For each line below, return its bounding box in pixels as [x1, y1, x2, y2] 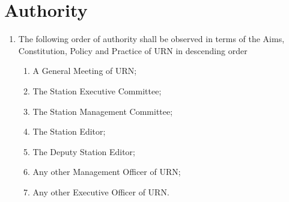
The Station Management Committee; [32, 105, 173, 117]
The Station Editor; [32, 125, 106, 138]
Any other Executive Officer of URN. [32, 185, 169, 198]
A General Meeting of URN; [32, 64, 137, 77]
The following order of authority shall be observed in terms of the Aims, [18, 32, 285, 45]
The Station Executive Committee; [32, 84, 162, 97]
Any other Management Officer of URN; [32, 165, 181, 178]
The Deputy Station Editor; [32, 145, 136, 158]
